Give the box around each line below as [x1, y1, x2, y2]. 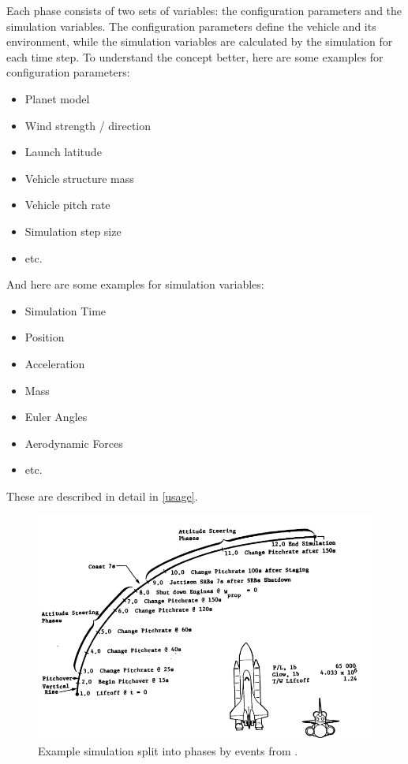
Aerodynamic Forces [24, 434, 123, 451]
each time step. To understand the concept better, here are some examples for [6, 48, 384, 65]
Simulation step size [24, 222, 122, 239]
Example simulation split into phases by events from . [38, 743, 298, 759]
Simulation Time [24, 302, 107, 319]
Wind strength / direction [24, 117, 152, 133]
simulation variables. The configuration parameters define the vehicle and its [6, 17, 376, 34]
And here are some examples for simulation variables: [6, 276, 264, 293]
